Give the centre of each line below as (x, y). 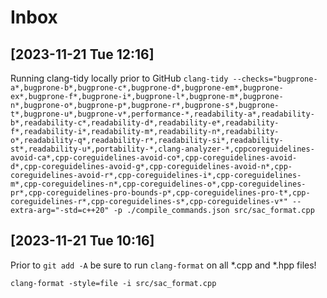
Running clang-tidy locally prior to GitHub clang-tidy (119, 78)
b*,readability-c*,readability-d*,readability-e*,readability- (145, 123)
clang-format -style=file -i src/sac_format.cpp (113, 283)
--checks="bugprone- (275, 79)
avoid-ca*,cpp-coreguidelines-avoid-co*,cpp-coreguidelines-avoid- (154, 158)
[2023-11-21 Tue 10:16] (82, 241)
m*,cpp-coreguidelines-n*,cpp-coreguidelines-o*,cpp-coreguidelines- (158, 184)
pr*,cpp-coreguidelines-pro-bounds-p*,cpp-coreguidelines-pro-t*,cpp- (160, 193)
